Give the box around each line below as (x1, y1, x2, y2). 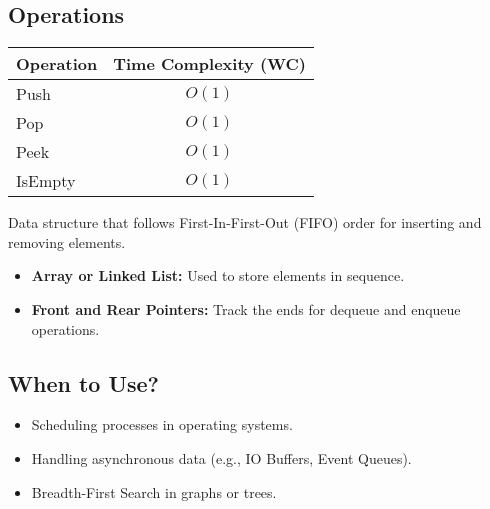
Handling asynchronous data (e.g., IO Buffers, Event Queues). (31, 447, 412, 468)
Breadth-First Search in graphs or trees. (31, 481, 277, 502)
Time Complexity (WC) (113, 52, 306, 76)
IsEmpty (16, 169, 76, 193)
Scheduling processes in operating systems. (31, 414, 293, 435)
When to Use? (8, 367, 160, 398)
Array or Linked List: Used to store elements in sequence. (31, 265, 405, 286)
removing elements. (8, 231, 126, 252)
